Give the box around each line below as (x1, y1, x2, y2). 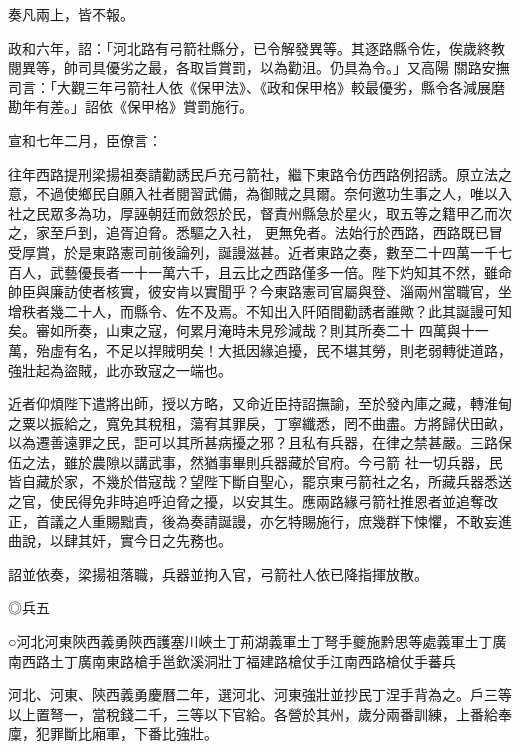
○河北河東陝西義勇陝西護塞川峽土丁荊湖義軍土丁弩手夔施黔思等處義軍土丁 (8, 631, 493, 652)
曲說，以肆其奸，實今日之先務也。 (8, 530, 232, 551)
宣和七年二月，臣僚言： (8, 129, 162, 150)
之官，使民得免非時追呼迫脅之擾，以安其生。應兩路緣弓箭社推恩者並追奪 (8, 491, 484, 512)
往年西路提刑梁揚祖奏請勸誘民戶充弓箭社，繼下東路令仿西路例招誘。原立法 (8, 163, 498, 184)
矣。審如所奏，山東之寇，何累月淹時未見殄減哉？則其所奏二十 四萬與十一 (8, 320, 489, 341)
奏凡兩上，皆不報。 (8, 4, 134, 24)
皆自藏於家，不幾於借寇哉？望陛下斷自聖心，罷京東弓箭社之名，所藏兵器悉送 (8, 471, 512, 492)
